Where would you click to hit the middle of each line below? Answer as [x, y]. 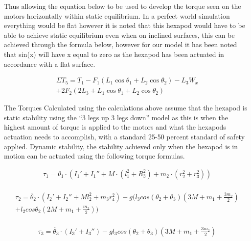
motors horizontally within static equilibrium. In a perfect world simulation [117, 15]
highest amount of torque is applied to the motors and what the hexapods [115, 127]
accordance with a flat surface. [50, 64]
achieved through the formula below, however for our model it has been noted [121, 44]
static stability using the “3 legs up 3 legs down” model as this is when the [116, 117]
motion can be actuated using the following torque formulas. [94, 156]
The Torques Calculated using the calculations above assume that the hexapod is [126, 108]
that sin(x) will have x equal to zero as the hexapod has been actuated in [114, 54]
